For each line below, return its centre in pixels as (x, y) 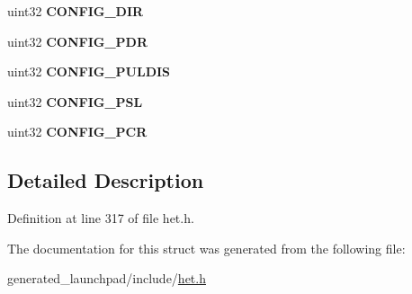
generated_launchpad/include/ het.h (107, 278)
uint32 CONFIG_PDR (78, 41)
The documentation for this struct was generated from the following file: (206, 248)
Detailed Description (106, 180)
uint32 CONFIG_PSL (75, 101)
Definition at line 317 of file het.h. (101, 218)
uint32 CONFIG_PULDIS (89, 71)
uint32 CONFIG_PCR (77, 132)
